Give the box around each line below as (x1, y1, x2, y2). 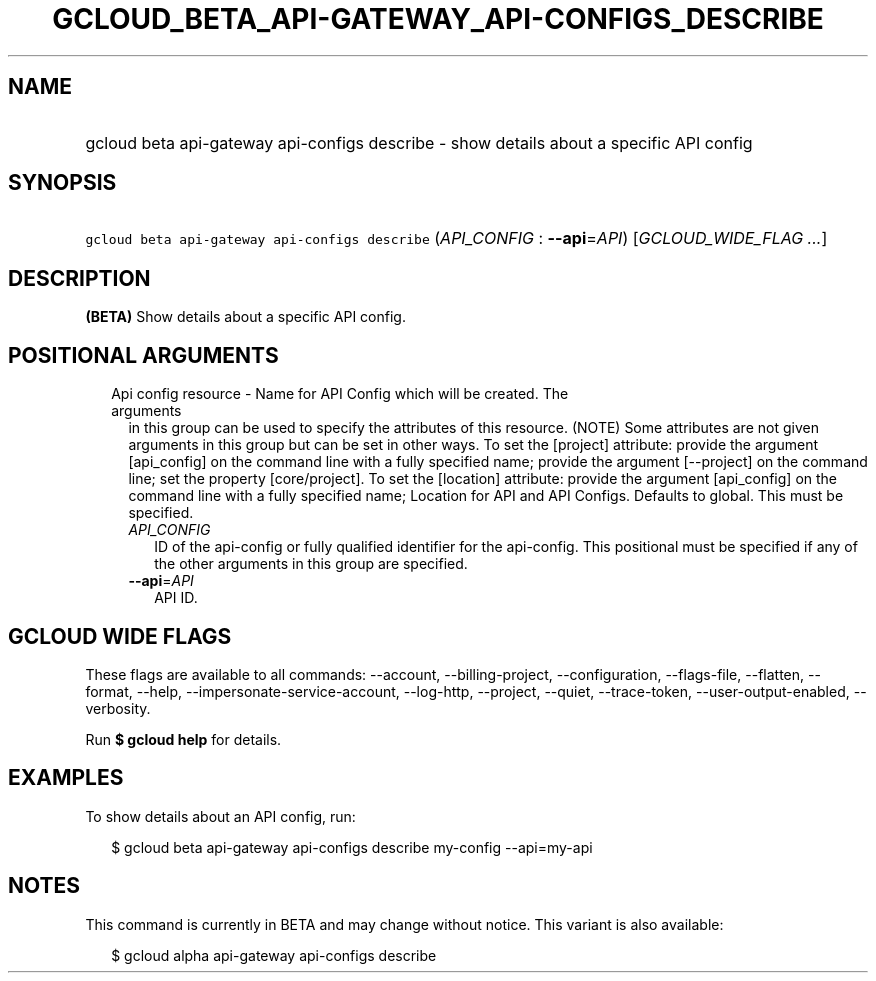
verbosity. (85, 699, 151, 717)
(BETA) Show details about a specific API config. (85, 308, 406, 326)
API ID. (154, 589, 198, 607)
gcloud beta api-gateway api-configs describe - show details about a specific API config (85, 132, 753, 153)
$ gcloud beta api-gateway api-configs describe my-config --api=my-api (111, 838, 593, 856)
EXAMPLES (8, 765, 124, 791)
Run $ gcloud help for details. (85, 730, 282, 748)
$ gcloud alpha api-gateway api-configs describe (111, 946, 437, 964)
